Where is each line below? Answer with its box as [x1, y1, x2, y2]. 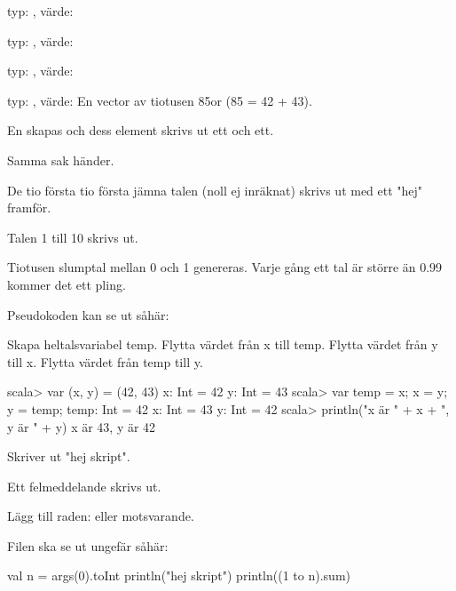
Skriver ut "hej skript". [7, 447, 130, 466]
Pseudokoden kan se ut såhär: [7, 305, 169, 323]
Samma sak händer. [7, 150, 114, 169]
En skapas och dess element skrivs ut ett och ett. [7, 121, 274, 140]
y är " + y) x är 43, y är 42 [7, 417, 156, 435]
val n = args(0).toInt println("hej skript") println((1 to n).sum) [7, 566, 350, 585]
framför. [7, 198, 51, 217]
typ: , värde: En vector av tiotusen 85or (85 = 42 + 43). [7, 91, 312, 109]
